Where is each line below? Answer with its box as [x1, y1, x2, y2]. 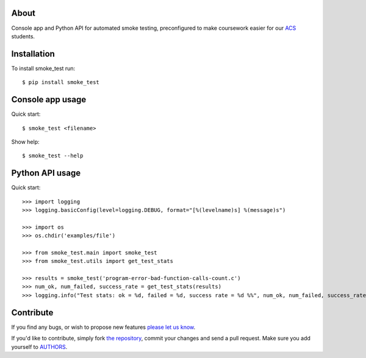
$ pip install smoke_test [22, 79, 100, 86]
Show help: [11, 138, 40, 146]
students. [11, 32, 35, 40]
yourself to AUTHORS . [11, 343, 68, 350]
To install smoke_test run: [11, 65, 76, 72]
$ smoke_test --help [22, 152, 84, 160]
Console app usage [11, 94, 87, 105]
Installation [11, 49, 55, 59]
